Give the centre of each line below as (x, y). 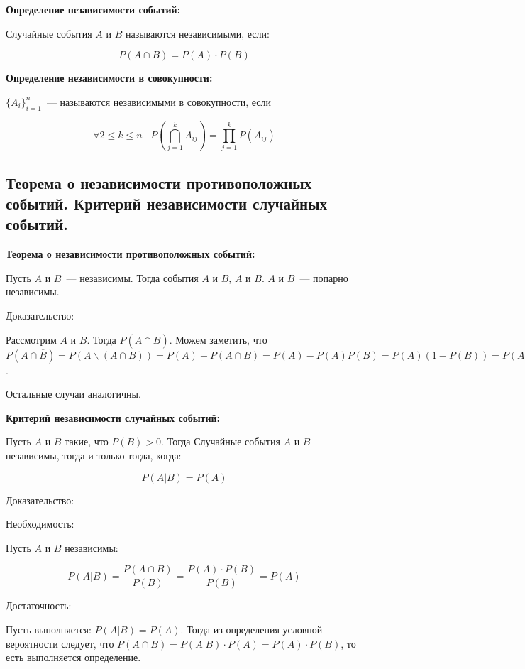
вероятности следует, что (60, 643)
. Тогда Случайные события (221, 441)
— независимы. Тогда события (132, 277)
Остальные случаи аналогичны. (73, 394)
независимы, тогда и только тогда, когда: (94, 456)
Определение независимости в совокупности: (109, 78)
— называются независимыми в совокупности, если (159, 101)
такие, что (87, 441)
